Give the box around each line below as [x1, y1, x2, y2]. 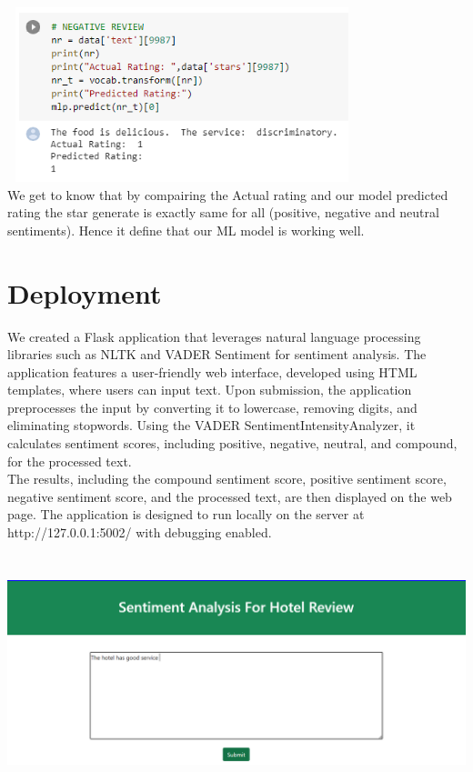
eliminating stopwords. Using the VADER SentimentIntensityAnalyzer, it [7, 416, 416, 435]
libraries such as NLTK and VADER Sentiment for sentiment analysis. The [7, 345, 427, 364]
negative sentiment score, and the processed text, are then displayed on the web [7, 486, 452, 506]
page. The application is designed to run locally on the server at [7, 505, 365, 524]
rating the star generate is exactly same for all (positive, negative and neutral [7, 203, 439, 222]
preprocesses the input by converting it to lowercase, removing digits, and [7, 397, 418, 416]
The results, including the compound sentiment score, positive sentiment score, [7, 469, 447, 488]
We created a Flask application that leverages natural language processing [7, 326, 421, 346]
